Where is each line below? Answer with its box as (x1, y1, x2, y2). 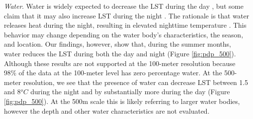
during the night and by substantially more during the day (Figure (30, 86, 230, 97)
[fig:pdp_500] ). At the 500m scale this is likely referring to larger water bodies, (4, 96, 240, 106)
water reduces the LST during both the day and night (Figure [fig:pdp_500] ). (4, 48, 236, 58)
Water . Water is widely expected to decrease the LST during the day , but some (4, 1, 244, 11)
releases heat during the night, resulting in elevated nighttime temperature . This (4, 20, 247, 30)
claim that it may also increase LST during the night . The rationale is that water (4, 10, 250, 20)
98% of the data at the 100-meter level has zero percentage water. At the (4, 68, 222, 78)
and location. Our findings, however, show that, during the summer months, (4, 39, 232, 49)
